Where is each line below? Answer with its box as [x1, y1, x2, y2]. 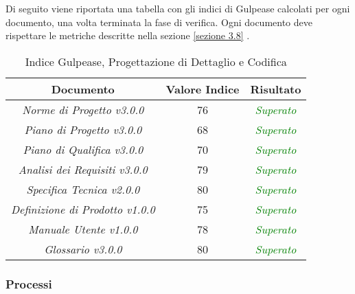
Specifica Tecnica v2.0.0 [26, 181, 140, 197]
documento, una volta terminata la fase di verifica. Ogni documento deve [5, 14, 312, 29]
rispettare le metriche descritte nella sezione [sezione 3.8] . [5, 28, 250, 43]
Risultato [250, 80, 301, 97]
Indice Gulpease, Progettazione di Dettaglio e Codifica [25, 53, 287, 69]
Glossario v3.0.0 [44, 240, 122, 257]
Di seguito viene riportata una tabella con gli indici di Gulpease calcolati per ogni [5, 1, 350, 15]
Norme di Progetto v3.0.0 [22, 101, 144, 117]
